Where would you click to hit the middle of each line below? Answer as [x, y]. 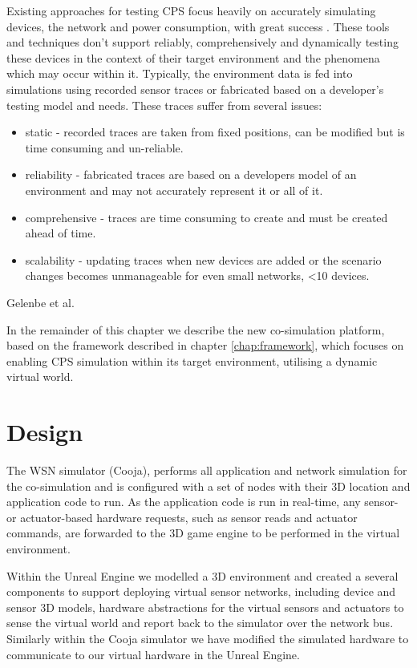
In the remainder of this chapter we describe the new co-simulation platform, [196, 329]
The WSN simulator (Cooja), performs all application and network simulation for [207, 470]
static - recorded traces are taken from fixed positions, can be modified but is [215, 132]
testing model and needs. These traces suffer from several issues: [164, 105]
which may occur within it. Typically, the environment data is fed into [180, 73]
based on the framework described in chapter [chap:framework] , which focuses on [205, 345]
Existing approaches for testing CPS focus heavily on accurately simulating [191, 10]
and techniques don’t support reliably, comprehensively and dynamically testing [202, 42]
